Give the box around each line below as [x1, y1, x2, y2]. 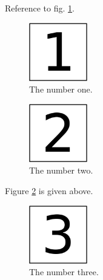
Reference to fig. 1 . [5, 2, 75, 14]
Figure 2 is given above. [5, 184, 93, 197]
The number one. [29, 83, 93, 96]
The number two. [29, 164, 93, 177]
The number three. [29, 265, 99, 278]
